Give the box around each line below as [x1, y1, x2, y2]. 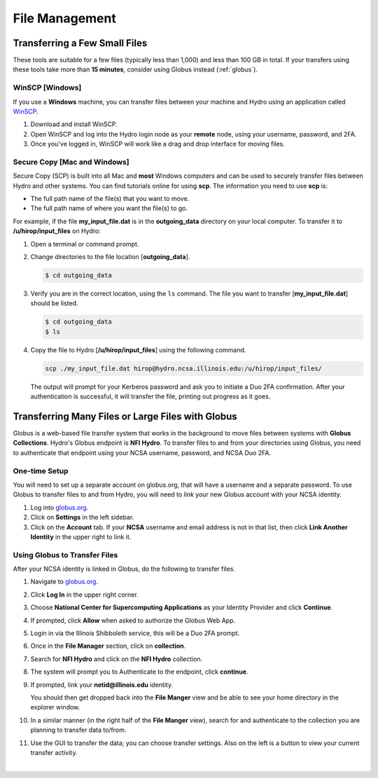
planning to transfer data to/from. [30, 725, 127, 735]
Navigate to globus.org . [30, 578, 98, 586]
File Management [13, 11, 117, 26]
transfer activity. [30, 748, 78, 756]
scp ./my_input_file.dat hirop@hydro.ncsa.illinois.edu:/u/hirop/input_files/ [45, 364, 322, 373]
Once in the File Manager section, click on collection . [30, 641, 186, 651]
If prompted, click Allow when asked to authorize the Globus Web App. [30, 616, 236, 625]
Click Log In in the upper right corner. [30, 590, 139, 599]
